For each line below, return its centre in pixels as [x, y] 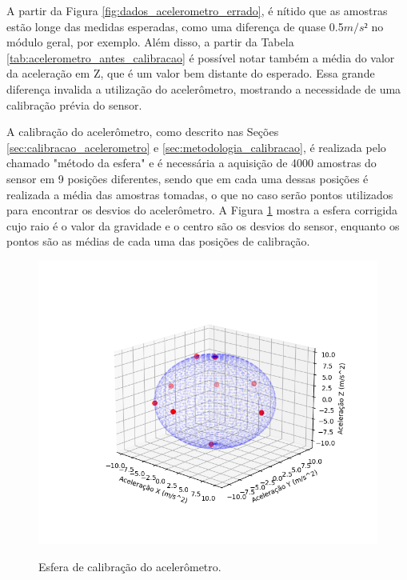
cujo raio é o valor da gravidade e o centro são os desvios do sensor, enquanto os [203, 225]
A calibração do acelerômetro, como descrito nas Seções [143, 132]
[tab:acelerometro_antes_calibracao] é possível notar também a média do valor [201, 57]
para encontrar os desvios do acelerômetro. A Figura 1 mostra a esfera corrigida [202, 210]
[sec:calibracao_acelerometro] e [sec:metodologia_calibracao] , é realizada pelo [196, 147]
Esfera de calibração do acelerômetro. [130, 566]
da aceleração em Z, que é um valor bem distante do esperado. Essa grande [191, 73]
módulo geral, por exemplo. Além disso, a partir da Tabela [150, 42]
